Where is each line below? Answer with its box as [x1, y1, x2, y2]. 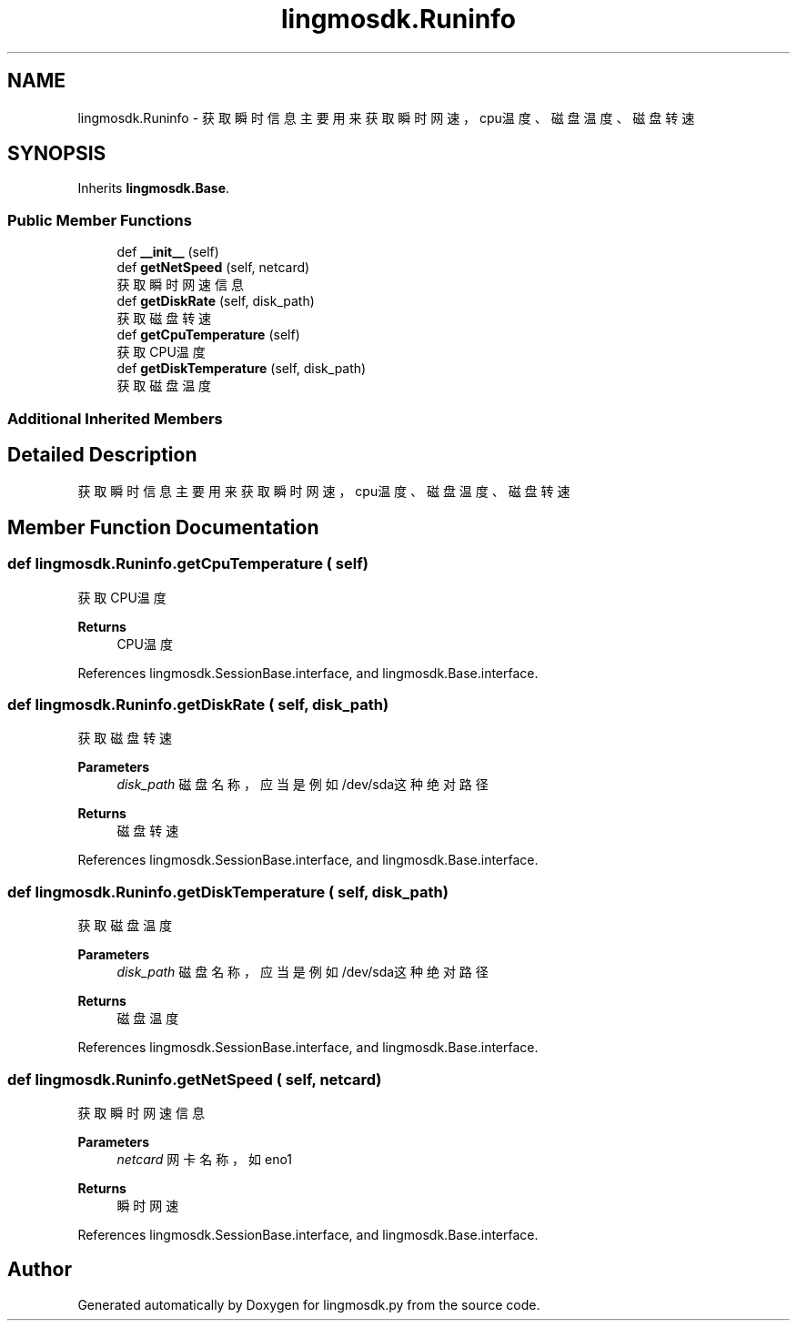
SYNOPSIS [7, 142, 106, 166]
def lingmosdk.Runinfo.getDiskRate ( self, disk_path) [7, 695, 389, 714]
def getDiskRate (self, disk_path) [116, 293, 315, 309]
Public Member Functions [7, 210, 192, 229]
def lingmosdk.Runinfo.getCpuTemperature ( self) [7, 554, 368, 573]
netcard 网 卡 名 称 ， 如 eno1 [116, 1151, 293, 1167]
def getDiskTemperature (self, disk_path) [116, 360, 367, 377]
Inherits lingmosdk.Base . [77, 180, 230, 197]
